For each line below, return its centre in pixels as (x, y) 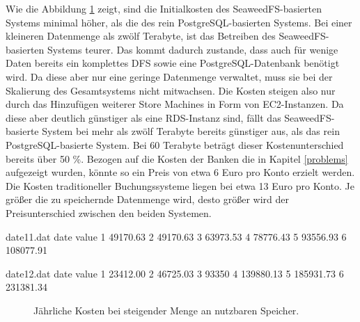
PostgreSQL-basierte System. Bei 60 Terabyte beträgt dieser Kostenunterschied (175, 144)
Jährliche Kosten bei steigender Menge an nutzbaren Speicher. (166, 310)
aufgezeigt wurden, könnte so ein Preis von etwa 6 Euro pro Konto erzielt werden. (180, 172)
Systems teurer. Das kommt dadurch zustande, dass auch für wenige (193, 49)
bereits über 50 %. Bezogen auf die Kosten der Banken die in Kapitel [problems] (177, 158)
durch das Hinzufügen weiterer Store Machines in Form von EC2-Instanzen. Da (175, 104)
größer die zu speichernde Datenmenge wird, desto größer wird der (148, 199)
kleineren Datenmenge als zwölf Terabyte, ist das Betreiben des (141, 36)
